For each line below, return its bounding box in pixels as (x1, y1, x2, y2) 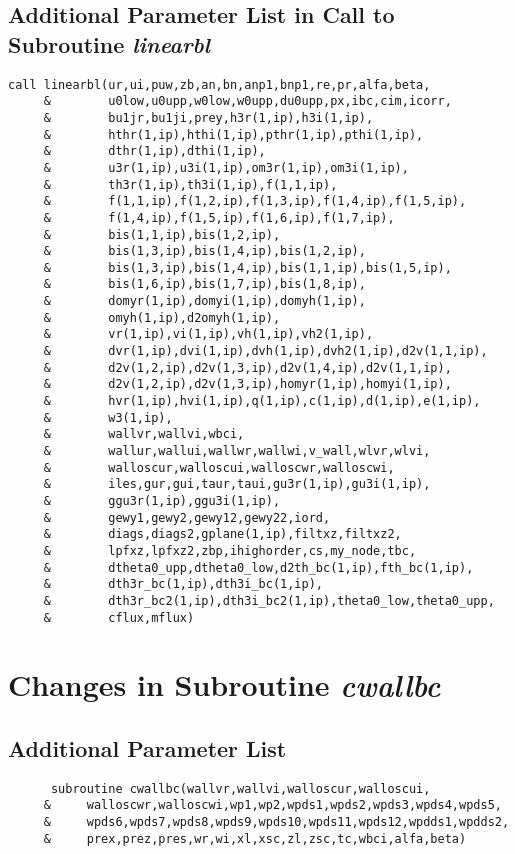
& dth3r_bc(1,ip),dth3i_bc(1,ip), (43, 577, 323, 592)
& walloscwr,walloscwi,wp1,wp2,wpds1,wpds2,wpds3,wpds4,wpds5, (43, 798, 502, 813)
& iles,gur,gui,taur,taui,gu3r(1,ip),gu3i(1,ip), (43, 477, 431, 492)
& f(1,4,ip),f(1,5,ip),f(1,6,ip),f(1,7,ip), (43, 210, 395, 225)
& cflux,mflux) (43, 610, 195, 625)
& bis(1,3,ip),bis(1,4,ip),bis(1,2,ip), (43, 244, 366, 259)
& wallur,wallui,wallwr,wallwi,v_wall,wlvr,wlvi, (43, 444, 431, 459)
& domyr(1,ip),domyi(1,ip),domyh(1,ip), (43, 294, 366, 309)
